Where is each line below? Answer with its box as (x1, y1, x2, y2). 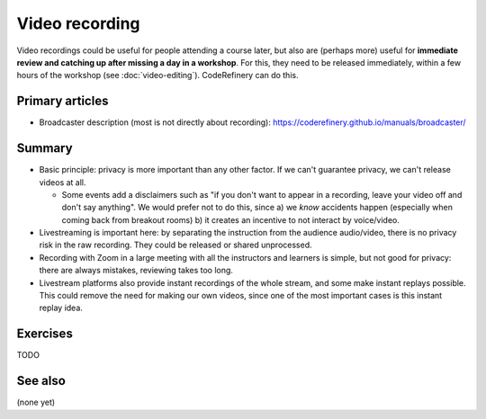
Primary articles (16, 94, 109, 109)
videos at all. (39, 176, 86, 188)
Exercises (16, 326, 74, 342)
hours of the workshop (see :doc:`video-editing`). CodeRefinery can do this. (16, 70, 299, 81)
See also (16, 373, 67, 388)
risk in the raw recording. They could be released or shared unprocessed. (39, 239, 312, 251)
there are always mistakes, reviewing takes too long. (39, 265, 234, 276)
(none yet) (16, 397, 56, 408)
